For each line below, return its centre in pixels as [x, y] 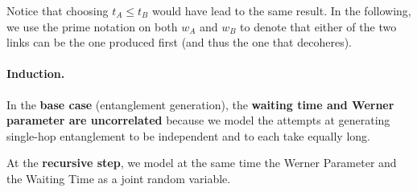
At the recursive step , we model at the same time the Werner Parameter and [202, 163]
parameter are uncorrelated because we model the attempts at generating [198, 120]
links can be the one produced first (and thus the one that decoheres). [179, 42]
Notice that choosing [58, 10]
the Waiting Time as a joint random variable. [119, 178]
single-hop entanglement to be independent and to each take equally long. [188, 135]
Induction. [36, 74]
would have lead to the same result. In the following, [281, 10]
